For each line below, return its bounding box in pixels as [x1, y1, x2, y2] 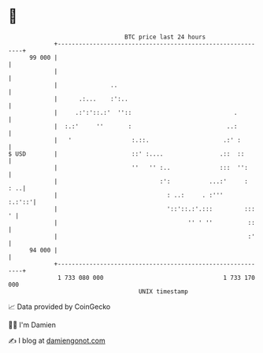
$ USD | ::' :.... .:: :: [8, 149, 245, 158]
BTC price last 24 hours [124, 33, 206, 41]
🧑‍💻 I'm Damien [8, 320, 57, 329]
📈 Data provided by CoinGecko [8, 302, 111, 311]
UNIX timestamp [138, 287, 189, 296]
